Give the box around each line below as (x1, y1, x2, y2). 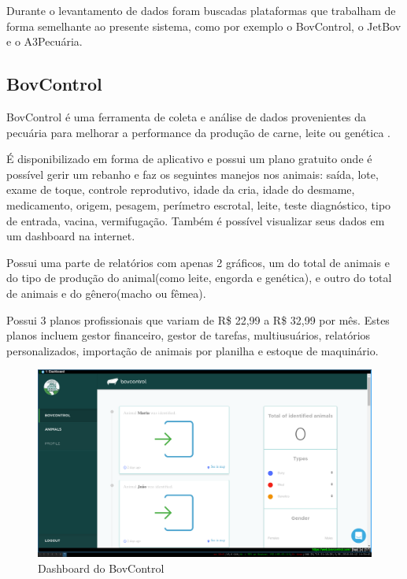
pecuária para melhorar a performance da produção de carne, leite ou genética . (6, 124, 390, 140)
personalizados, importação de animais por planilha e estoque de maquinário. (6, 342, 379, 358)
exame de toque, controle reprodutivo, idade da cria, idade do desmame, (6, 181, 355, 198)
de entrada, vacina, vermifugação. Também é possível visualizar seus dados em (6, 212, 385, 228)
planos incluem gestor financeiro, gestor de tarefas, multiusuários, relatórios (6, 327, 371, 343)
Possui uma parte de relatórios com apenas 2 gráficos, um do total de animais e (6, 254, 390, 270)
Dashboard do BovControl (38, 559, 165, 576)
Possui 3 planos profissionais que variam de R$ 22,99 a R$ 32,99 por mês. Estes (6, 311, 390, 328)
